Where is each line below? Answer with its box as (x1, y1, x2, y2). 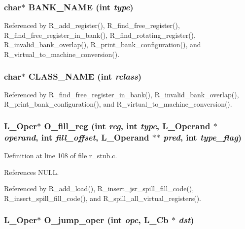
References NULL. (4, 167, 59, 177)
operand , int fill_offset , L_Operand (4, 131, 149, 143)
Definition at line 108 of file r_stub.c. (4, 150, 117, 161)
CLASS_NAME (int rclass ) (28, 70, 142, 82)
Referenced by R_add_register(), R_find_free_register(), (4, 20, 180, 30)
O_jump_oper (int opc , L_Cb (44, 214, 169, 226)
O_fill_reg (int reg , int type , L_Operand (44, 119, 210, 132)
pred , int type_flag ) (163, 131, 242, 143)
